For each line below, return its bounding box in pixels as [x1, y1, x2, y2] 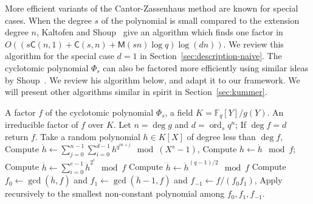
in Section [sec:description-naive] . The [140, 49, 282, 62]
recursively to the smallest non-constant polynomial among [5, 187, 225, 200]
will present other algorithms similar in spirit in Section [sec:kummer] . [5, 85, 267, 98]
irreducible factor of [5, 118, 78, 131]
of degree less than [187, 130, 256, 142]
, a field [165, 105, 193, 118]
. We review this [223, 37, 284, 50]
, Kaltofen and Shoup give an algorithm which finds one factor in [36, 26, 283, 38]
